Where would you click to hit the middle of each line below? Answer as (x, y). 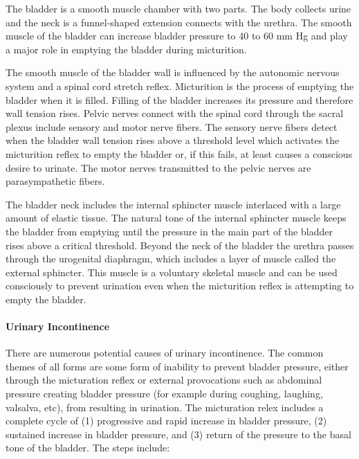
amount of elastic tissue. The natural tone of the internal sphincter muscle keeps (176, 218)
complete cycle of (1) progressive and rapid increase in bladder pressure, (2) (166, 421)
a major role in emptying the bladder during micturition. (126, 49)
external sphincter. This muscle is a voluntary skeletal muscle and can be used (172, 272)
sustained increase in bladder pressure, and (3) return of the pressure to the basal (178, 434)
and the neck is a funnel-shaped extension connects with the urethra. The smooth (179, 22)
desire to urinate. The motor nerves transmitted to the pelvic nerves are (158, 167)
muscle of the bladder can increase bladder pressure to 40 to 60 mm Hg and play (177, 36)
